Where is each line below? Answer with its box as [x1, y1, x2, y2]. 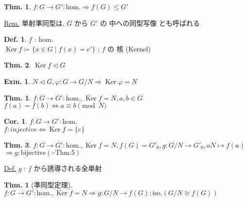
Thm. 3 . [4, 139, 31, 150]
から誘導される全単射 [34, 163, 102, 173]
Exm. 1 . [4, 76, 31, 86]
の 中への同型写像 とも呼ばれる [100, 17, 200, 28]
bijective [20, 150, 46, 157]
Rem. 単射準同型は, [4, 17, 65, 28]
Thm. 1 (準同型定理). [4, 179, 72, 189]
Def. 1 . [4, 34, 27, 44]
